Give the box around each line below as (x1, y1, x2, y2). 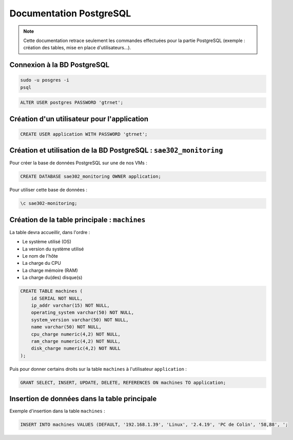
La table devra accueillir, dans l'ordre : (9, 229, 90, 235)
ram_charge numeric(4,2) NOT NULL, (31, 338, 121, 344)
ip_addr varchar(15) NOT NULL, (31, 302, 110, 308)
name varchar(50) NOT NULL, (31, 324, 102, 330)
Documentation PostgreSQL (9, 8, 131, 19)
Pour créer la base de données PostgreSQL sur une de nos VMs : (9, 160, 147, 166)
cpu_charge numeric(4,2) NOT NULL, (31, 331, 121, 337)
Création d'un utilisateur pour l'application (9, 114, 149, 123)
